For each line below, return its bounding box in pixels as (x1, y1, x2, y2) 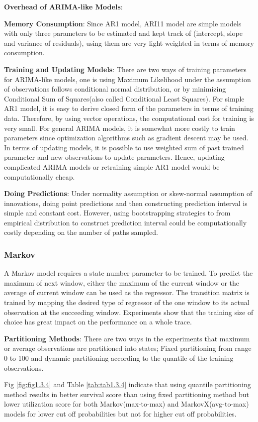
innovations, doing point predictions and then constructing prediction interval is (4, 198, 248, 208)
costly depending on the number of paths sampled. (4, 227, 158, 237)
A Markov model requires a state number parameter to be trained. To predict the (4, 268, 253, 278)
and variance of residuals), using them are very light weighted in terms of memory (4, 37, 254, 48)
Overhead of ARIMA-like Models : (4, 1, 123, 11)
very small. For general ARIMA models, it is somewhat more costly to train (4, 122, 235, 133)
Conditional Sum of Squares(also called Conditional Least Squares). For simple (4, 93, 245, 104)
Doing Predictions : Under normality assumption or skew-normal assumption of (4, 188, 253, 199)
